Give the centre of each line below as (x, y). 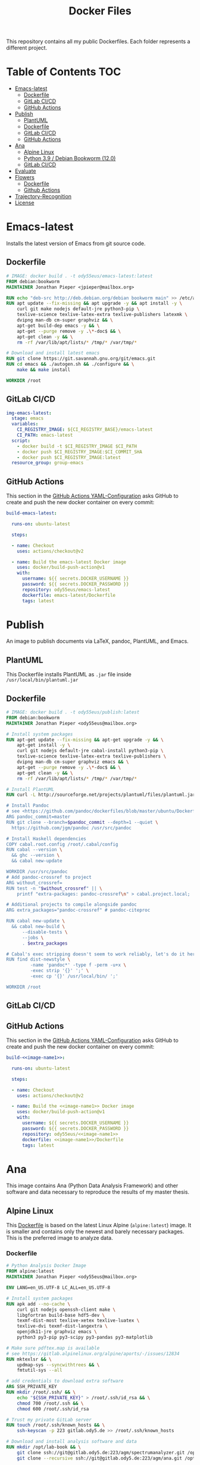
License (24, 203)
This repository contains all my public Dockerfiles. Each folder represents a (98, 42)
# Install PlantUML (30, 789)
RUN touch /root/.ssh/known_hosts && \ (56, 1425)
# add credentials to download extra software (65, 1381)
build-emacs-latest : (32, 513)
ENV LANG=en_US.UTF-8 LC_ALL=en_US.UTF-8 (58, 1288)
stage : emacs (28, 419)
